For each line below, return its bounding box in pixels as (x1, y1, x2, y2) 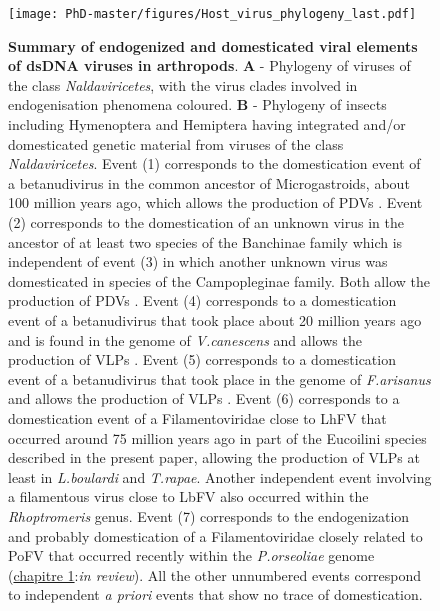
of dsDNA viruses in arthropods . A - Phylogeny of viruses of (8, 55, 411, 76)
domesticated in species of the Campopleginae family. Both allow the (8, 270, 430, 291)
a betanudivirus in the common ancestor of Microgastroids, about (8, 172, 410, 193)
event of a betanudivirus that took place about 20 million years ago (8, 309, 422, 330)
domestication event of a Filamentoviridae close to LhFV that (8, 407, 387, 428)
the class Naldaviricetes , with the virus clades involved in (8, 74, 358, 95)
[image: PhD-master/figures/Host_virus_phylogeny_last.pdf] (8, 7, 417, 21)
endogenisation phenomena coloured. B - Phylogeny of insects (8, 94, 387, 115)
